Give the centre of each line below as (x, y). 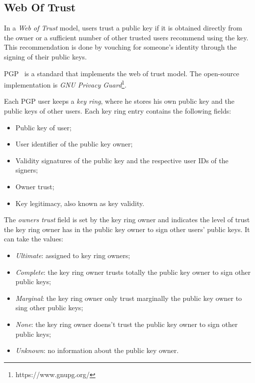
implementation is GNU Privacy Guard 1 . (65, 84)
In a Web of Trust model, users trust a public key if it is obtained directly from (123, 28)
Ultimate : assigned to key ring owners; (73, 255)
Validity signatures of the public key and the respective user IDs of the (122, 160)
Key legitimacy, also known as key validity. (80, 203)
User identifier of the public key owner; (74, 144)
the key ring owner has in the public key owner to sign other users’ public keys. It (127, 229)
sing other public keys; (49, 308)
